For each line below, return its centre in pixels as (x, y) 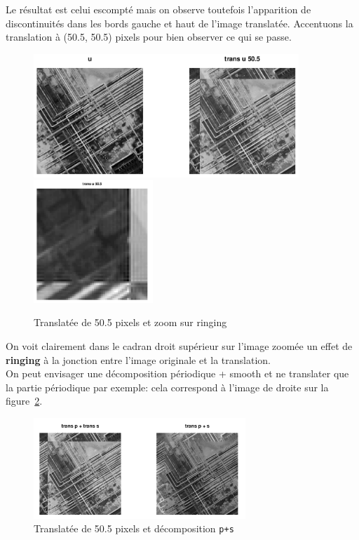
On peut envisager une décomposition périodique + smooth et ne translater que (177, 373)
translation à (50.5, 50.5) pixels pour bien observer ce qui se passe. (149, 37)
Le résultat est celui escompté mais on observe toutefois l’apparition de (158, 9)
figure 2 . (24, 401)
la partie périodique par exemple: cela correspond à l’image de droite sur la (167, 387)
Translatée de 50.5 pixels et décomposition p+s (134, 528)
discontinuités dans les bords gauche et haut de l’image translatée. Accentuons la (179, 23)
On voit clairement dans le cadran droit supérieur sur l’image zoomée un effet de (179, 346)
